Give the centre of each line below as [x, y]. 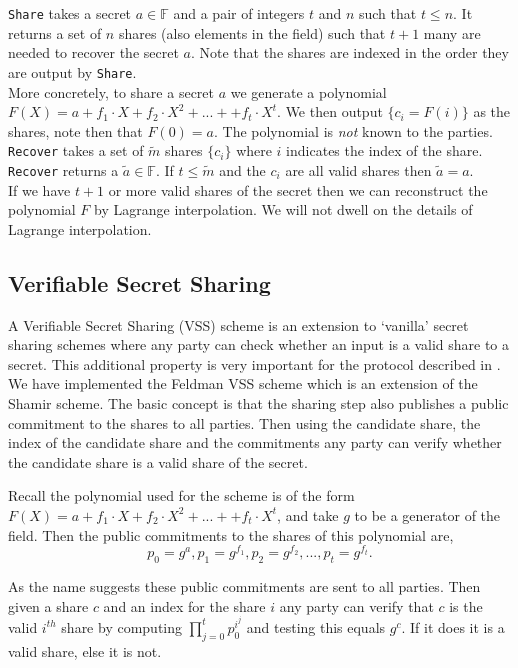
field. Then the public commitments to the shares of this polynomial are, [231, 534]
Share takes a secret [70, 13]
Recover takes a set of [76, 150]
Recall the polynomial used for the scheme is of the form [181, 495]
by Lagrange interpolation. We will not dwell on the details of [283, 209]
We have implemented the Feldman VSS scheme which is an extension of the [243, 383]
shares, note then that [75, 130]
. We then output [330, 111]
